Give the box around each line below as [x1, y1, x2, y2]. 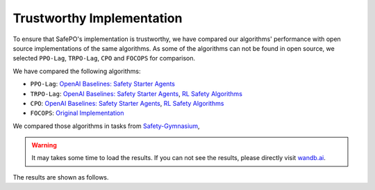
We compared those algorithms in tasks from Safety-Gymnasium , [12, 122, 201, 130]
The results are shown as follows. [12, 173, 109, 181]
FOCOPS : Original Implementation [30, 109, 124, 118]
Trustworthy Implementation [12, 10, 183, 26]
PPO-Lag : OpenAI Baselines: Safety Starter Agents [30, 80, 175, 88]
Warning [31, 141, 57, 150]
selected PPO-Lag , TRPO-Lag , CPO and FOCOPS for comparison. [12, 54, 196, 63]
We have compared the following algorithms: [12, 67, 142, 75]
